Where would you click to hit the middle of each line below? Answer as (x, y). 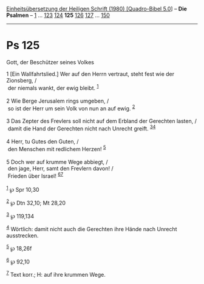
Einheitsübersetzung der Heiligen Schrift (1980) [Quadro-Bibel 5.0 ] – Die (97, 9)
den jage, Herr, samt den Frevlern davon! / (60, 168)
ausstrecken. (22, 235)
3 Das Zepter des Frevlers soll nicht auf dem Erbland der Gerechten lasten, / (102, 121)
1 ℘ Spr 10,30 (23, 189)
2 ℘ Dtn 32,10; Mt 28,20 (36, 202)
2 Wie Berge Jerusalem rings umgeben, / (58, 101)
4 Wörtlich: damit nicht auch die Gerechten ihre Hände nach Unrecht (92, 228)
